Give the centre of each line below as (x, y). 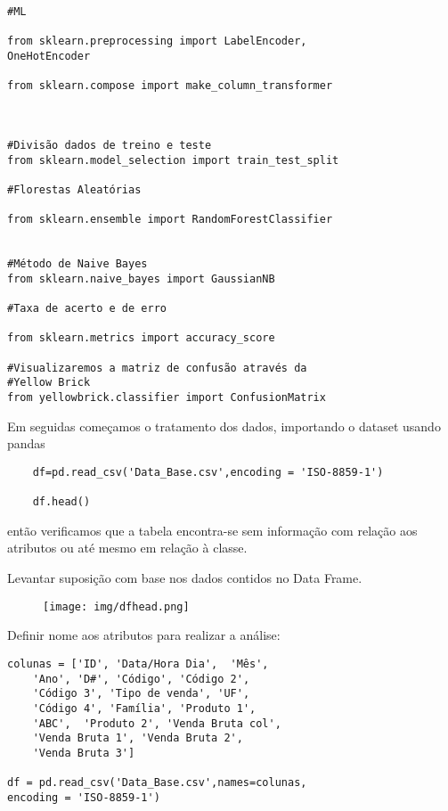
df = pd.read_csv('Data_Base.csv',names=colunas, (157, 783)
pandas (26, 443)
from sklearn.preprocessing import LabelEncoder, (157, 41)
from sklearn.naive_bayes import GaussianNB (141, 279)
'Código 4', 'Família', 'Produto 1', (144, 708)
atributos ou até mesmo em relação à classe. (127, 548)
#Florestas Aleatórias (74, 189)
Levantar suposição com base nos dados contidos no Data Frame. (185, 578)
